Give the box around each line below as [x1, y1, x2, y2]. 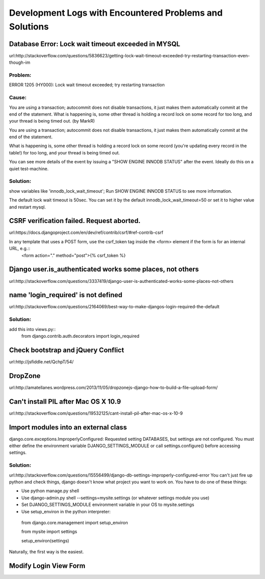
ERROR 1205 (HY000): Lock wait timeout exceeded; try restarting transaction [9, 82, 165, 88]
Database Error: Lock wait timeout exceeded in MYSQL [9, 40, 181, 48]
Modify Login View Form [9, 561, 85, 570]
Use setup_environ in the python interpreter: [21, 508, 111, 514]
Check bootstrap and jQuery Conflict [9, 346, 125, 354]
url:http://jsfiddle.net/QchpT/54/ [9, 358, 74, 365]
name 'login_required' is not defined [9, 291, 123, 299]
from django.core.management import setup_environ [21, 520, 128, 526]
